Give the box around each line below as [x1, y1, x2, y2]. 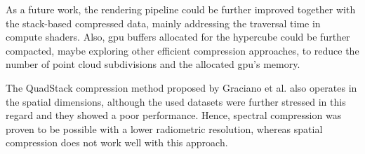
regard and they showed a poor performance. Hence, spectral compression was [6, 108, 342, 122]
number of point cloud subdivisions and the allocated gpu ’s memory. [6, 57, 300, 71]
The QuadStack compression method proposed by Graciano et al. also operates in [6, 80, 357, 94]
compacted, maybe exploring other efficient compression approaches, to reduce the [6, 43, 359, 57]
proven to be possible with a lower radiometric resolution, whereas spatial [6, 121, 323, 136]
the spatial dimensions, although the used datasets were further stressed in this [6, 94, 346, 108]
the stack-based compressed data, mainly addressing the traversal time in [6, 15, 321, 30]
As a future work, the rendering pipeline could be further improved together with [6, 2, 356, 16]
